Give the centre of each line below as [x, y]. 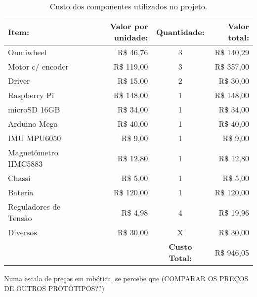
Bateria [21, 192]
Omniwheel [27, 52]
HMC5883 [25, 164]
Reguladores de [34, 206]
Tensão [20, 218]
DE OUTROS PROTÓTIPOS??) [54, 288]
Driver [19, 81]
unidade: [131, 37]
